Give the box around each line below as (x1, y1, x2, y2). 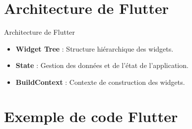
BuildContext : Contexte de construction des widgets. (15, 76, 185, 87)
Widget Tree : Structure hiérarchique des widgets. (15, 43, 174, 54)
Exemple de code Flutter (4, 106, 178, 126)
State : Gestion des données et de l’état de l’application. (15, 60, 189, 70)
